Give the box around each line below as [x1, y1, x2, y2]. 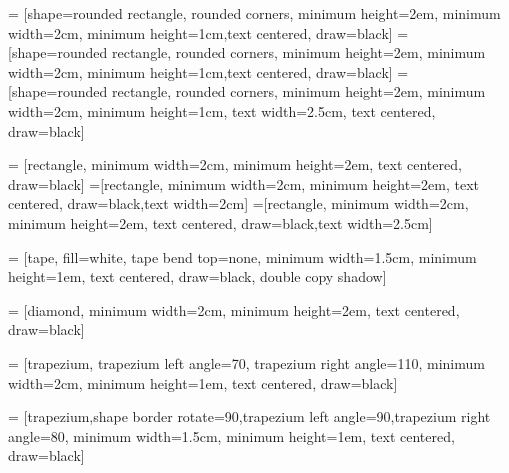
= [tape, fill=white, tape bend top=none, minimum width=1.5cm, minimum [8, 246, 477, 267]
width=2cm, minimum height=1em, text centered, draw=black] [8, 372, 398, 393]
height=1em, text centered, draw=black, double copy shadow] [8, 266, 387, 287]
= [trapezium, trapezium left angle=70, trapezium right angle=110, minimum [8, 352, 485, 373]
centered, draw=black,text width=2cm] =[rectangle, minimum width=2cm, [8, 193, 469, 214]
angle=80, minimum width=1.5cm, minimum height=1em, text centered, [8, 425, 455, 446]
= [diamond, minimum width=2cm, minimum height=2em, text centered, [8, 299, 460, 320]
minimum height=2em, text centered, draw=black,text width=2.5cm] [8, 212, 433, 233]
